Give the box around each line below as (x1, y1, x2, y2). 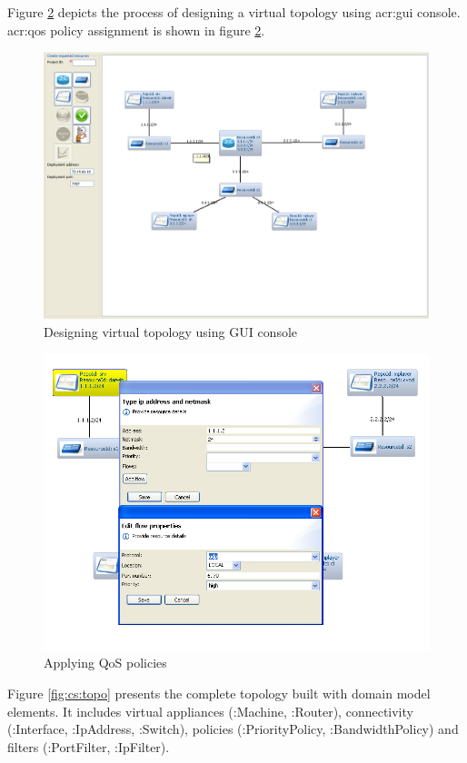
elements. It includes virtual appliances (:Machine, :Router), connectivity (7, 701, 413, 720)
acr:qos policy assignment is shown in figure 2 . (7, 20, 265, 39)
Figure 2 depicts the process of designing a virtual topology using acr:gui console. (7, 3, 461, 21)
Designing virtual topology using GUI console (44, 322, 298, 342)
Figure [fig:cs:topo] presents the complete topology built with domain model (7, 684, 431, 703)
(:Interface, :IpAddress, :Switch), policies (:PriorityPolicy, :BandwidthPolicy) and (7, 719, 459, 738)
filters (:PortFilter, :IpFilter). (7, 737, 170, 756)
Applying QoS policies (44, 653, 167, 672)
